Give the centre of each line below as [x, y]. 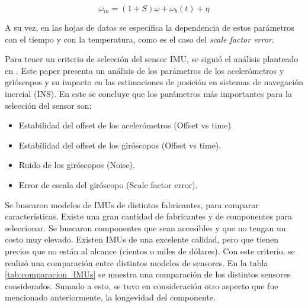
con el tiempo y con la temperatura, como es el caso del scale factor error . [139, 39]
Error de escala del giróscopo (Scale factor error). [108, 184]
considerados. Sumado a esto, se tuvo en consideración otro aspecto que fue [142, 285]
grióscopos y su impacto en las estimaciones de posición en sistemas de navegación [154, 82]
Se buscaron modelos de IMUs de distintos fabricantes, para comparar [132, 204]
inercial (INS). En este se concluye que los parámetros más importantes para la [148, 93]
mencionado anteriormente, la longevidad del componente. [110, 297]
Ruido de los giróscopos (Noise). [77, 165]
